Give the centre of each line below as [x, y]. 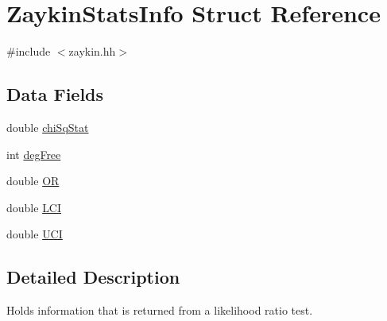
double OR [33, 181]
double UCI [35, 234]
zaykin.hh [92, 51]
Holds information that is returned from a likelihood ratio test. [160, 310]
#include [29, 51]
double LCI [34, 207]
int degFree [34, 154]
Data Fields [55, 94]
